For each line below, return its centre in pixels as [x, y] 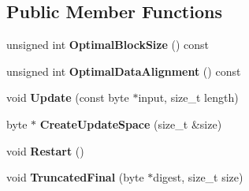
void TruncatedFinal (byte [75, 177]
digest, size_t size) [198, 177]
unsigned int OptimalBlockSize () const [108, 45]
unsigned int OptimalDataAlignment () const [124, 71]
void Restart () [45, 150]
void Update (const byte [68, 97]
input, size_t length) [188, 97]
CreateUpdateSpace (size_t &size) [131, 124]
